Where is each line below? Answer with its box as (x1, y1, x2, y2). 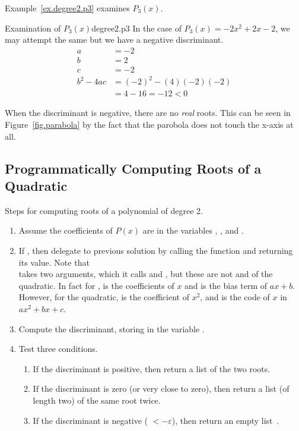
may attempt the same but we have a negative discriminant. (5, 33, 224, 46)
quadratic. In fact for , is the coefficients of (18, 279, 174, 291)
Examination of (5, 21, 61, 34)
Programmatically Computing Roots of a (5, 159, 262, 177)
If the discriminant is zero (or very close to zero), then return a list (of (33, 382, 290, 395)
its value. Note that (18, 256, 90, 268)
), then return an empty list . (171, 414, 279, 426)
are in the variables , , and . (142, 224, 244, 237)
